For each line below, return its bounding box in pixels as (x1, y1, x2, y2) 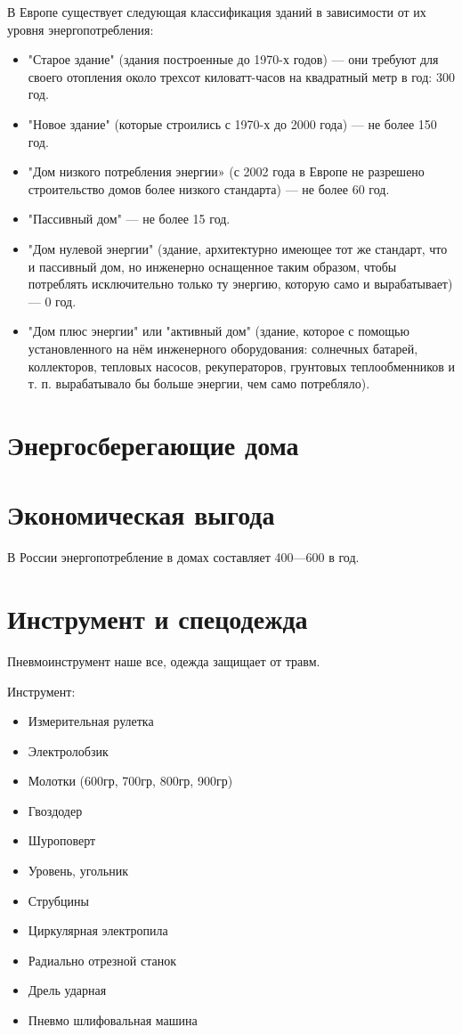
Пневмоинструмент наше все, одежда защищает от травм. (7, 651, 320, 670)
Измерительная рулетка (28, 712, 154, 730)
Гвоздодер (28, 801, 83, 819)
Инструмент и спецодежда (7, 599, 308, 636)
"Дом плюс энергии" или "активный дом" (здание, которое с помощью (28, 322, 409, 340)
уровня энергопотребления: (7, 20, 154, 38)
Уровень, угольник (28, 861, 129, 880)
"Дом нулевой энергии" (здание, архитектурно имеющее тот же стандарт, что (28, 239, 448, 257)
